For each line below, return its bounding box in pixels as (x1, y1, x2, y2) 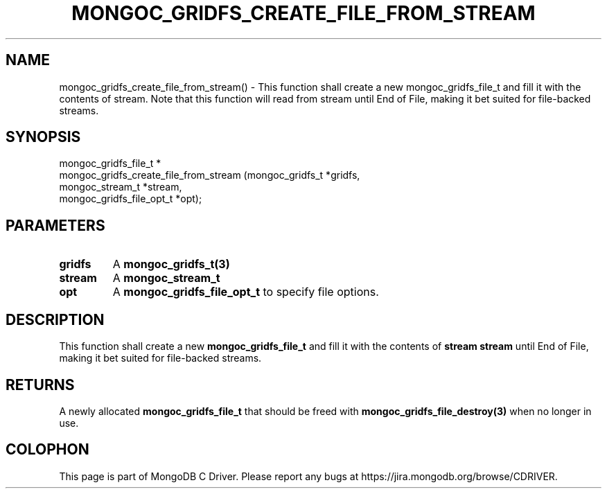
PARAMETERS (6, 216, 105, 234)
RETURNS (6, 376, 75, 394)
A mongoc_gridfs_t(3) (112, 257, 230, 272)
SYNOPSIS (6, 128, 81, 146)
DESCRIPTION (6, 310, 105, 328)
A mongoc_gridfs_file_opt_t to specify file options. (112, 285, 379, 299)
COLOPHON (6, 441, 89, 459)
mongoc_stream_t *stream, (59, 181, 182, 193)
